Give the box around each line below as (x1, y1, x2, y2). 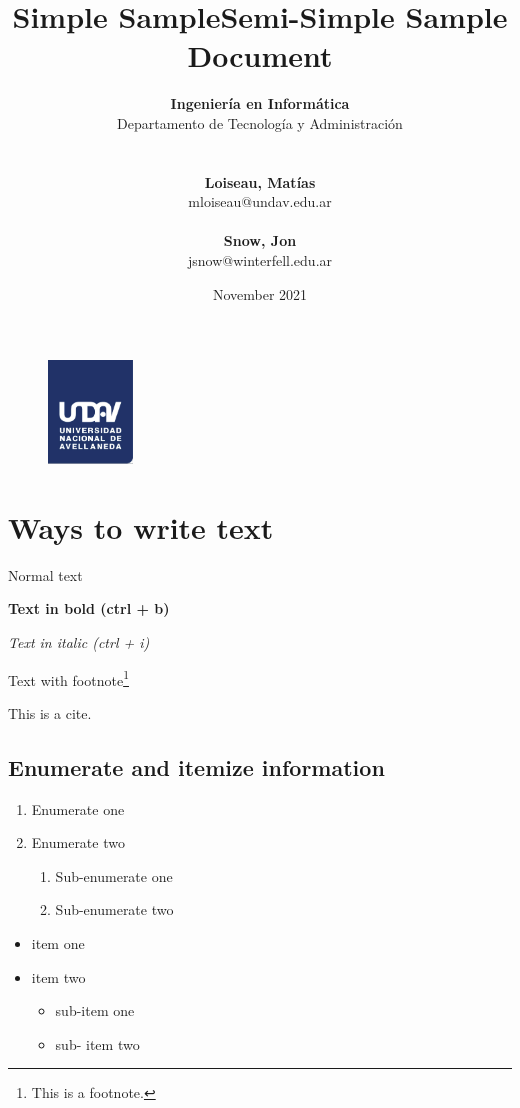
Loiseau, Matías (204, 171, 316, 192)
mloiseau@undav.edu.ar (188, 191, 332, 212)
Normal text (8, 564, 83, 585)
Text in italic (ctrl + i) (8, 632, 150, 653)
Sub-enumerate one (55, 865, 173, 886)
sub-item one (55, 1000, 135, 1021)
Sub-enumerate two (55, 899, 174, 920)
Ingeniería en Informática (170, 93, 350, 114)
